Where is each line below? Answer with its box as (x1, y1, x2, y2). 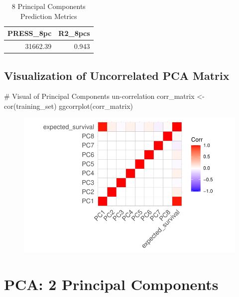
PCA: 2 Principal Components (4, 274, 219, 295)
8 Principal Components (11, 1, 86, 11)
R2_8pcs (58, 28, 90, 38)
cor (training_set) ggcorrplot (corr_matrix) (4, 100, 133, 111)
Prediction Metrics (20, 10, 77, 21)
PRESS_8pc (7, 28, 52, 38)
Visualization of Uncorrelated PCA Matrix (4, 67, 230, 83)
